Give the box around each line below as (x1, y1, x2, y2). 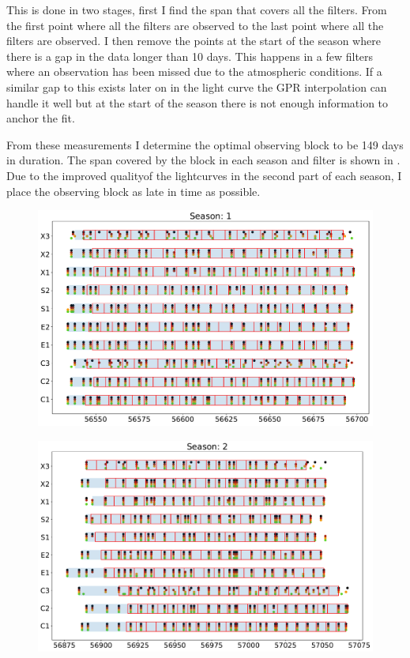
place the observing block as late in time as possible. (6, 182, 261, 199)
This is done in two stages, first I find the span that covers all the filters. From (6, 2, 387, 17)
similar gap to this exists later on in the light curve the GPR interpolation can (6, 78, 387, 95)
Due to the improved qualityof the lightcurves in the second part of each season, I (6, 167, 402, 183)
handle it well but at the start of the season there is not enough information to (6, 94, 389, 111)
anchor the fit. (6, 110, 75, 126)
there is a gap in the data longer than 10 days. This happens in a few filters (6, 47, 374, 64)
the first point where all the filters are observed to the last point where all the (6, 17, 384, 33)
